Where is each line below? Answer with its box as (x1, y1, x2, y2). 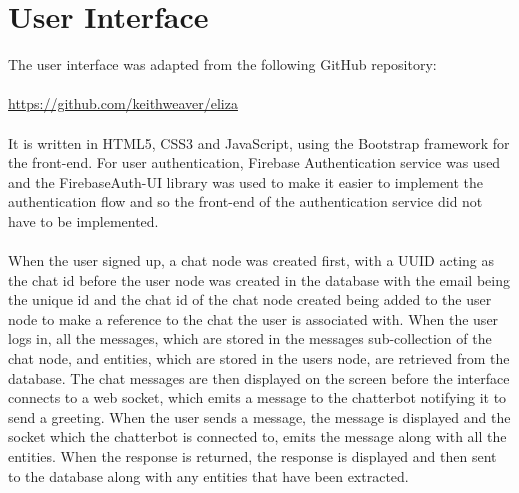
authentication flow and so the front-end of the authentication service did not (8, 191, 483, 212)
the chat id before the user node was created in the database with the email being (8, 269, 510, 290)
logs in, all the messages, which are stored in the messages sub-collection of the (8, 328, 492, 349)
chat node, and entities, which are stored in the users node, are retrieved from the (8, 348, 510, 369)
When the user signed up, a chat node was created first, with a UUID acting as (8, 250, 494, 271)
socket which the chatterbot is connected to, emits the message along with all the (8, 426, 507, 447)
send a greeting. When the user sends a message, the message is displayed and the (8, 406, 511, 427)
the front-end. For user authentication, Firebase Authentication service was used (8, 152, 501, 173)
